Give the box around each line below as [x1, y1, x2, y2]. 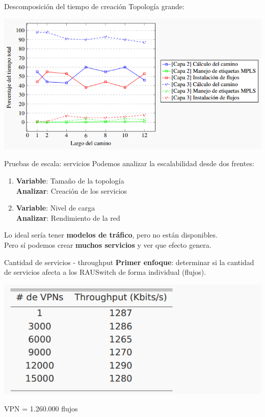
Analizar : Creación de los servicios [16, 185, 127, 196]
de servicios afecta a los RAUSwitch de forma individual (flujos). [4, 267, 206, 277]
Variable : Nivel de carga [16, 202, 95, 213]
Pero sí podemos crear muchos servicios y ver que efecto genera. [4, 240, 211, 250]
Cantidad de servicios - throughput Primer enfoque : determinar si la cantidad [4, 256, 254, 267]
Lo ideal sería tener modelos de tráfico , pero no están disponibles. [4, 229, 218, 240]
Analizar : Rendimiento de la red [16, 212, 120, 223]
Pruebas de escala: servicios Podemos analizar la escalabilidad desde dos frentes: [4, 158, 254, 169]
